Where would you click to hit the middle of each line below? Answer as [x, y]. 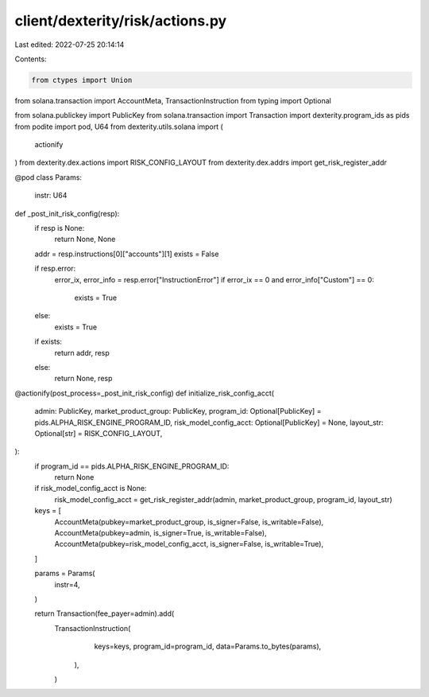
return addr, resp [82, 352]
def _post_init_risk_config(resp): [67, 213]
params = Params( [65, 574]
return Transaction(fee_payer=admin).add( [104, 613]
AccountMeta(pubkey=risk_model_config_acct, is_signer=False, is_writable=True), [189, 544]
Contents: [31, 59]
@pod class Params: [48, 177]
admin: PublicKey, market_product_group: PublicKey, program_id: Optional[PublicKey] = [178, 411]
